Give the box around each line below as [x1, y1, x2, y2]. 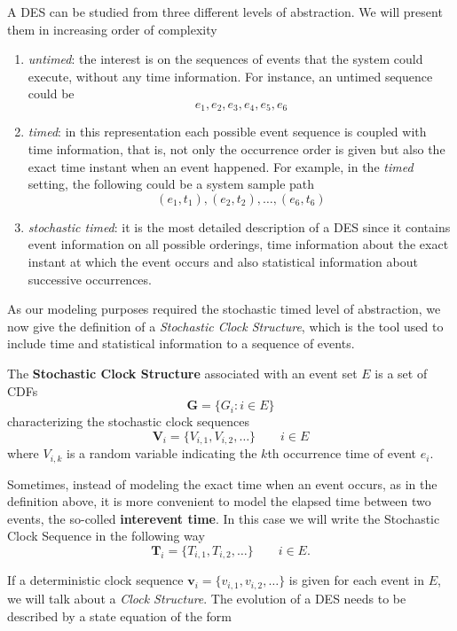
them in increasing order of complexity [7, 19, 217, 38]
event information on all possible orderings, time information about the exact [28, 235, 449, 253]
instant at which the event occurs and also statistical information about [28, 252, 418, 270]
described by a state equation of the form [7, 606, 232, 625]
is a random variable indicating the [66, 444, 257, 463]
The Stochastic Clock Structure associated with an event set [7, 363, 358, 382]
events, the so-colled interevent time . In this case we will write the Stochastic [7, 509, 440, 527]
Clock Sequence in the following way [7, 526, 205, 545]
